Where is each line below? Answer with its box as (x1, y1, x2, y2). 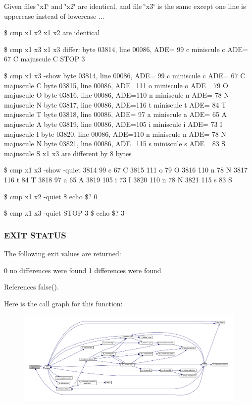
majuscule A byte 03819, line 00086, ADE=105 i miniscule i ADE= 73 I (4, 118, 223, 129)
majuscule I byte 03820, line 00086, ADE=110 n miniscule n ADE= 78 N (4, 128, 226, 139)
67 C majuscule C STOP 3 (4, 54, 85, 64)
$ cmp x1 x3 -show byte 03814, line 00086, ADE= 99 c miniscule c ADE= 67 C (4, 70, 246, 80)
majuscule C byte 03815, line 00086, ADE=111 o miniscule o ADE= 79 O (4, 80, 228, 90)
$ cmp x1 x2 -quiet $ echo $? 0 (4, 191, 98, 201)
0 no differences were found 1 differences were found (4, 265, 161, 275)
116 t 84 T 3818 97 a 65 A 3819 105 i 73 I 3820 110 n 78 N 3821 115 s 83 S (4, 174, 232, 184)
